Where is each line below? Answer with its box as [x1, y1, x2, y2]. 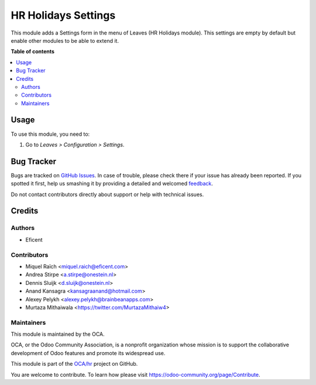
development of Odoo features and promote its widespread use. [11, 349, 166, 356]
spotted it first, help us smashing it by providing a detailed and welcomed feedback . [11, 180, 214, 187]
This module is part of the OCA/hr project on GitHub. [11, 360, 138, 367]
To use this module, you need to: [11, 130, 90, 137]
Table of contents [11, 48, 55, 55]
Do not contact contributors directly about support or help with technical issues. [11, 191, 204, 198]
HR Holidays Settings [11, 9, 116, 22]
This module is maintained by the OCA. [11, 331, 105, 338]
